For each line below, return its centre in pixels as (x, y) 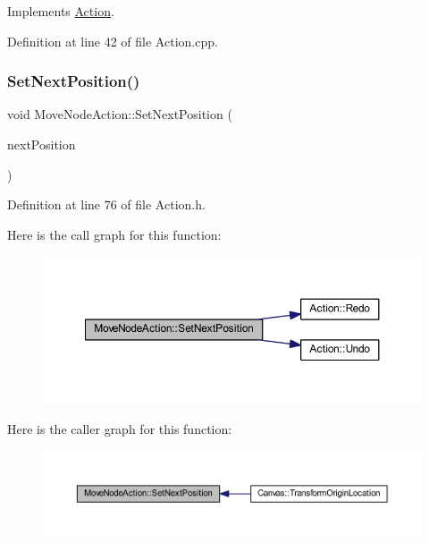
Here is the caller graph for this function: (120, 428)
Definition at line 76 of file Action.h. (106, 204)
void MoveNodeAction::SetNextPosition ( (120, 114)
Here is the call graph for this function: (114, 234)
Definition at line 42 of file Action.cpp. (113, 41)
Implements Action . (61, 11)
